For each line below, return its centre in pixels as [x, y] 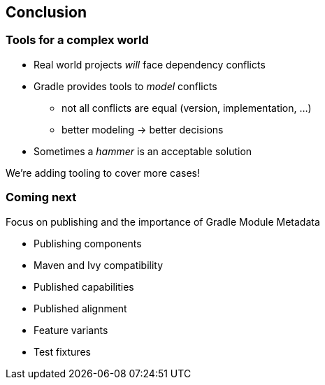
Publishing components [88, 243]
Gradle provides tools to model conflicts [125, 86]
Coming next [41, 197]
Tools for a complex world [77, 40]
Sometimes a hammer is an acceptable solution [143, 151]
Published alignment [80, 308]
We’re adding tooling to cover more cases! [103, 173]
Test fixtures [62, 351]
